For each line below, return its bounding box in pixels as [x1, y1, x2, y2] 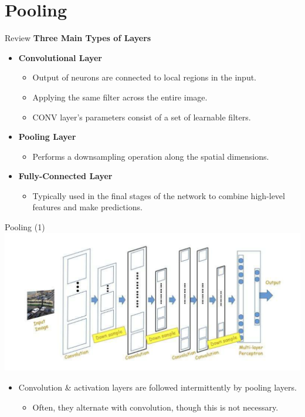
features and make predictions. [32, 201, 143, 213]
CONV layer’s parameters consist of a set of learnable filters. [32, 110, 251, 123]
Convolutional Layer [18, 51, 102, 63]
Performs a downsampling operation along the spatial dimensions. [32, 150, 269, 162]
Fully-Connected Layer [18, 170, 113, 182]
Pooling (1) [5, 221, 45, 233]
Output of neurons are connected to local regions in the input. [32, 71, 257, 83]
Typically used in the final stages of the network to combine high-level [32, 189, 285, 201]
